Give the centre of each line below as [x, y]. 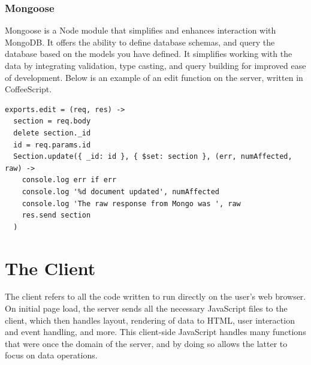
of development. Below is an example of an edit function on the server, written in [154, 77]
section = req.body [52, 121]
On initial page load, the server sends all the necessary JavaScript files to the [146, 308]
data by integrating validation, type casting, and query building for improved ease [155, 65]
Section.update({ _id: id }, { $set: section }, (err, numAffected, [153, 157]
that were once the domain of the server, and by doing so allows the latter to [146, 343]
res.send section [56, 215]
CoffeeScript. [28, 89]
